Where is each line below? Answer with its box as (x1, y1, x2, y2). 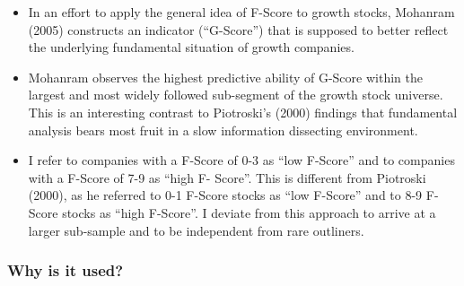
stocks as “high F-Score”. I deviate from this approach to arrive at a (62, 203, 436, 221)
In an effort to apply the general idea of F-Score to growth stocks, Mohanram (28, 3, 455, 21)
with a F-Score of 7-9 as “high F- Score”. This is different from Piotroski (28, 168, 426, 186)
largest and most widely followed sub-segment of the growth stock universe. (28, 85, 443, 104)
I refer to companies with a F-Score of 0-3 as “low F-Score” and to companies (28, 151, 455, 169)
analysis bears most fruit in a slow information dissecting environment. (28, 120, 418, 139)
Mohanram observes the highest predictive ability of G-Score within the (28, 67, 423, 86)
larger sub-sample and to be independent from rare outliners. (28, 221, 364, 239)
